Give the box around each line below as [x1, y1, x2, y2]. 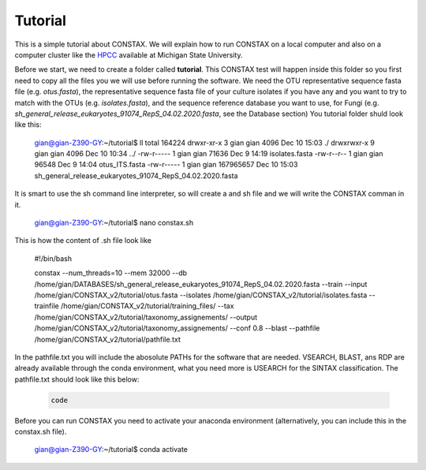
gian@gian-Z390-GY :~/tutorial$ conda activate [34, 445, 189, 454]
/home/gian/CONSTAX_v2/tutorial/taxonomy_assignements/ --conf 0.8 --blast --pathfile [34, 323, 320, 333]
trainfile [34, 301, 59, 311]
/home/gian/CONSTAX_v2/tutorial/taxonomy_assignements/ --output [34, 312, 258, 322]
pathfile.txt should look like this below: [14, 375, 140, 384]
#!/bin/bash [34, 253, 73, 263]
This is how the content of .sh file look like [14, 236, 151, 245]
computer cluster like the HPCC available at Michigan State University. [14, 50, 243, 59]
